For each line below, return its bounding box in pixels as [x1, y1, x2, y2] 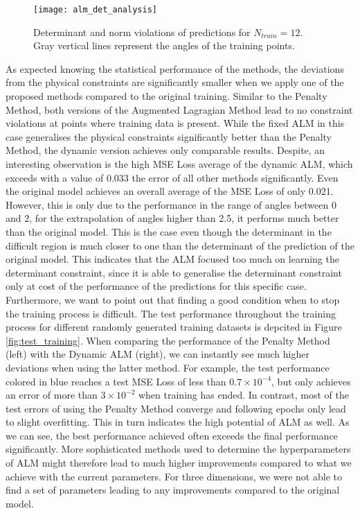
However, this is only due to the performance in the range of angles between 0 [6, 197, 336, 211]
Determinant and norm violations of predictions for [33, 24, 251, 39]
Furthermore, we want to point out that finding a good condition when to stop [6, 292, 340, 306]
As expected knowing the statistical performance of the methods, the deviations [6, 61, 344, 76]
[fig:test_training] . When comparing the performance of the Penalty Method [6, 333, 330, 347]
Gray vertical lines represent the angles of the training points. [33, 38, 295, 53]
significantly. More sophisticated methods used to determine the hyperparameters [6, 442, 351, 456]
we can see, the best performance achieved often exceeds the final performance [6, 428, 338, 442]
